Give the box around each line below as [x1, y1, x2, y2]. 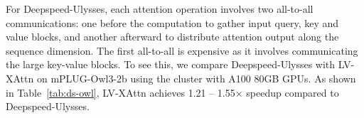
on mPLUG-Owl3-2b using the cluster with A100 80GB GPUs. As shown [36, 70, 356, 85]
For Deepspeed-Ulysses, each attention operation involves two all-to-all [6, 1, 314, 16]
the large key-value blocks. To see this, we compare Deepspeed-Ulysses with [6, 57, 336, 72]
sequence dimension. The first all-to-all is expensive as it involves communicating [6, 43, 358, 58]
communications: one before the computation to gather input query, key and [6, 15, 339, 30]
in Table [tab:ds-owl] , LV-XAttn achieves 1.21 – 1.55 [6, 85, 235, 100]
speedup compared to [246, 85, 339, 100]
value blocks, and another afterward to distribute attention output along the [6, 29, 339, 44]
